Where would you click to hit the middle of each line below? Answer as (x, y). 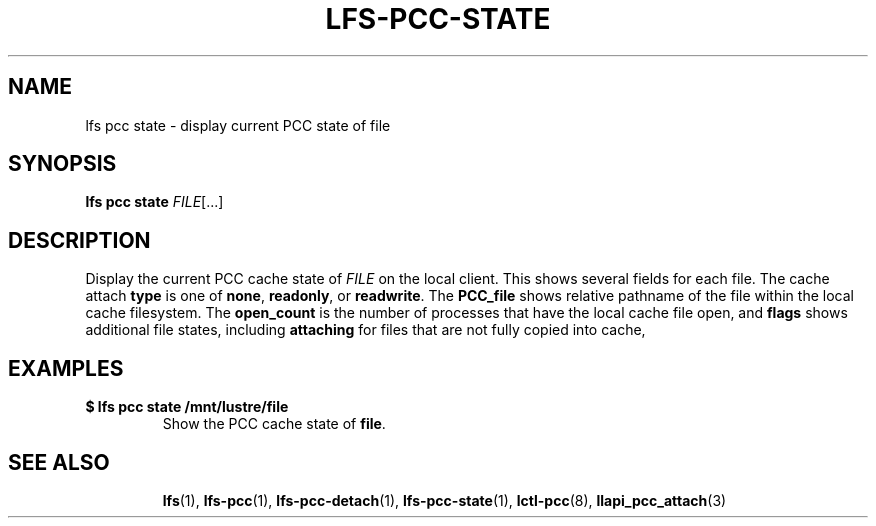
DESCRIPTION (79, 240)
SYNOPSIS (62, 164)
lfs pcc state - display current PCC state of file (238, 125)
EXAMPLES (66, 368)
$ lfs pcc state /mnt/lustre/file (187, 407)
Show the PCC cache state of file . (274, 424)
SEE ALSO (59, 462)
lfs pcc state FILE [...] (154, 202)
